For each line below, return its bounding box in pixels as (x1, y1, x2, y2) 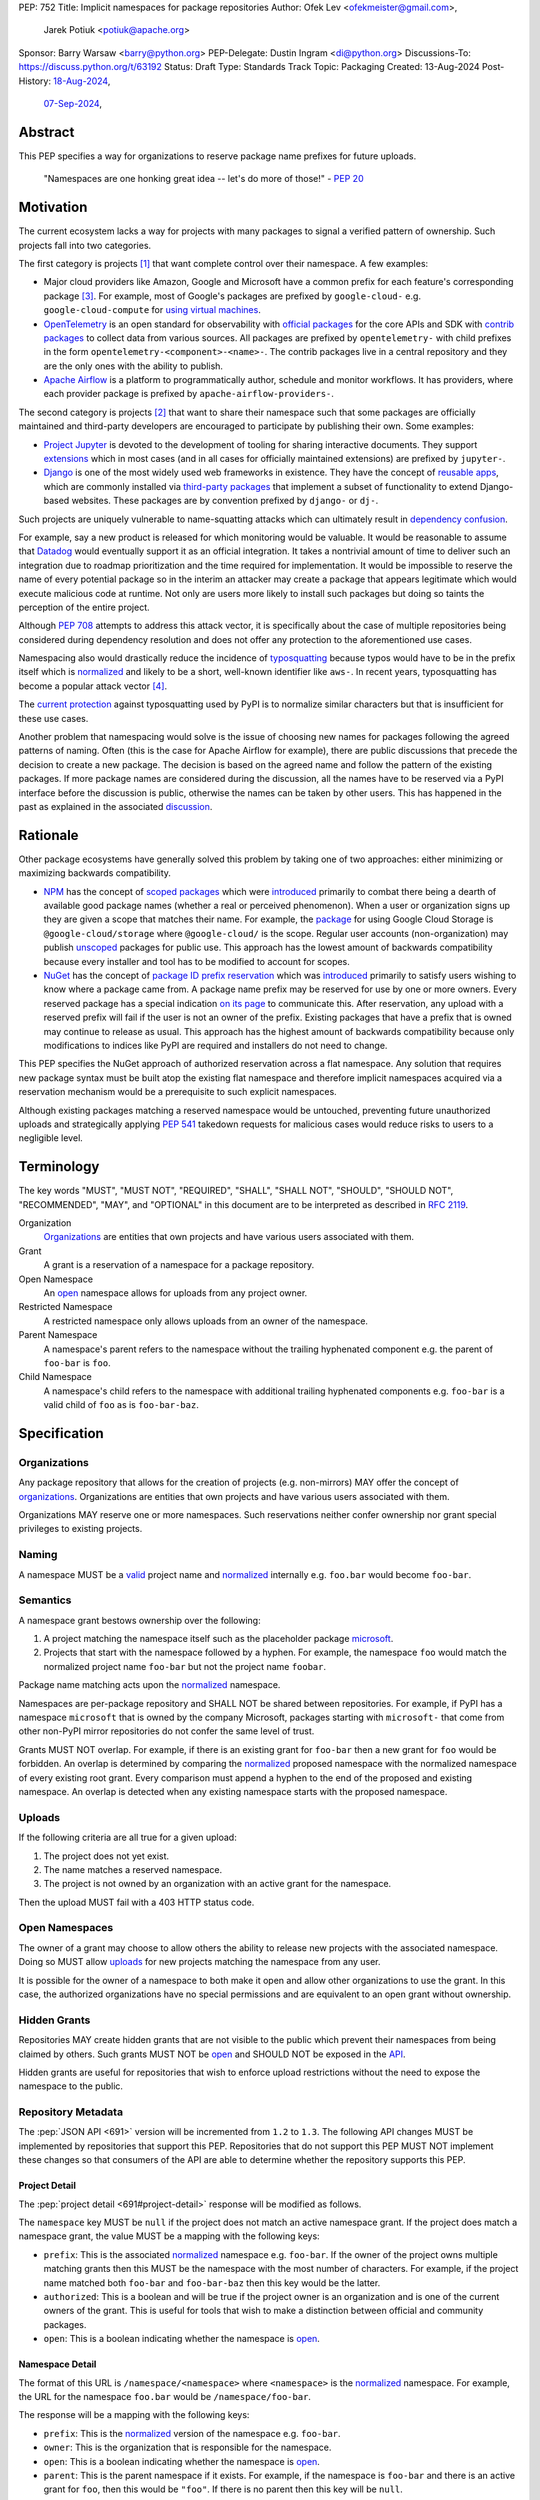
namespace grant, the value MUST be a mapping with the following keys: (18, 2230, 320, 2242)
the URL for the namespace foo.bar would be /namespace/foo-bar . (18, 2390, 312, 2402)
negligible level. (18, 1132, 84, 1144)
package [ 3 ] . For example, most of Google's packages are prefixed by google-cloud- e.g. (43, 290, 422, 302)
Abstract (18, 123, 75, 140)
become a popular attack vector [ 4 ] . (18, 680, 168, 692)
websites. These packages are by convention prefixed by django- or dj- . (71, 495, 379, 507)
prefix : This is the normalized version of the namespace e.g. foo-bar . (43, 2427, 341, 2439)
